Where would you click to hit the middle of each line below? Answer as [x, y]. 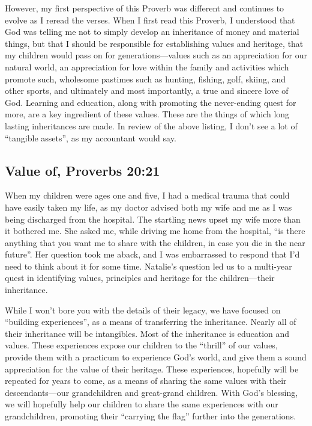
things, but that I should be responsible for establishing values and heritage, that [154, 43]
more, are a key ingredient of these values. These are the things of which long [147, 114]
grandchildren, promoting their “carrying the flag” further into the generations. [151, 416]
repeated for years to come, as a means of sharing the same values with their [146, 381]
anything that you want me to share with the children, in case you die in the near [155, 242]
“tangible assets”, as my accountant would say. [91, 137]
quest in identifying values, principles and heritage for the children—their [140, 278]
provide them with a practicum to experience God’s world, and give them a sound [156, 357]
